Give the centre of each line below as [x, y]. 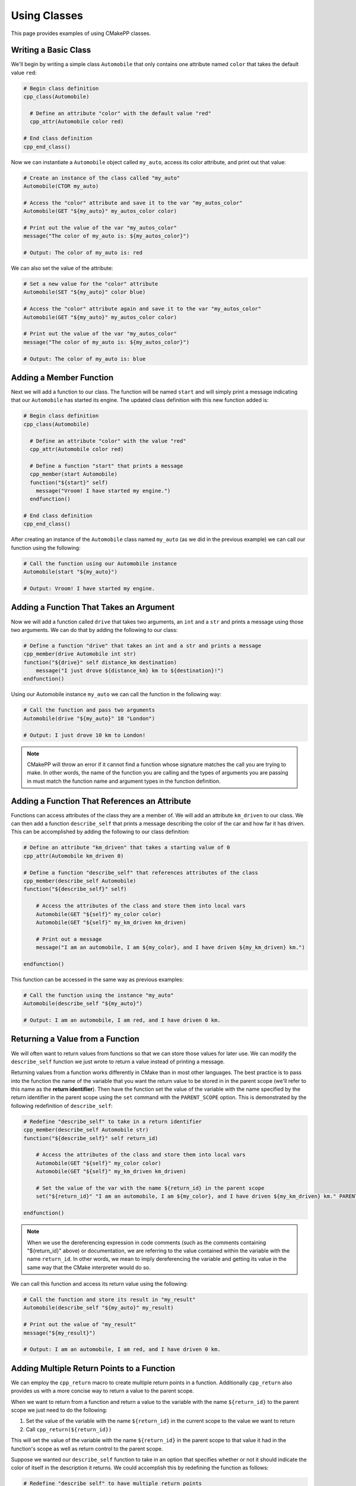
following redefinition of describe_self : [62, 1106]
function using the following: [46, 547]
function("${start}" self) [69, 482]
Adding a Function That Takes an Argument [93, 607]
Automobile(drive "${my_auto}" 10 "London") [89, 718]
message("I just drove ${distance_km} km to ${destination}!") [130, 671]
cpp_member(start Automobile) [74, 474]
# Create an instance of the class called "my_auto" [102, 178]
